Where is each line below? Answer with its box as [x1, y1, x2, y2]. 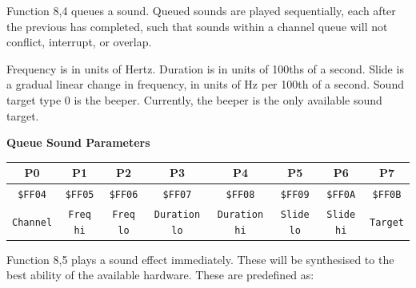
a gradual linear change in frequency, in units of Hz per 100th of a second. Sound [6, 76, 404, 93]
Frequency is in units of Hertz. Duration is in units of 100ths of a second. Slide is [6, 60, 404, 77]
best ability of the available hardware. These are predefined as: [6, 266, 314, 283]
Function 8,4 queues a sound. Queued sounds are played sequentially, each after [6, 2, 396, 18]
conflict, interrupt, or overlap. [6, 34, 152, 50]
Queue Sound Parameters [6, 134, 150, 151]
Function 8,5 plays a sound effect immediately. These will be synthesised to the [6, 251, 394, 267]
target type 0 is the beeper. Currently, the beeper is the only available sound [6, 91, 382, 108]
